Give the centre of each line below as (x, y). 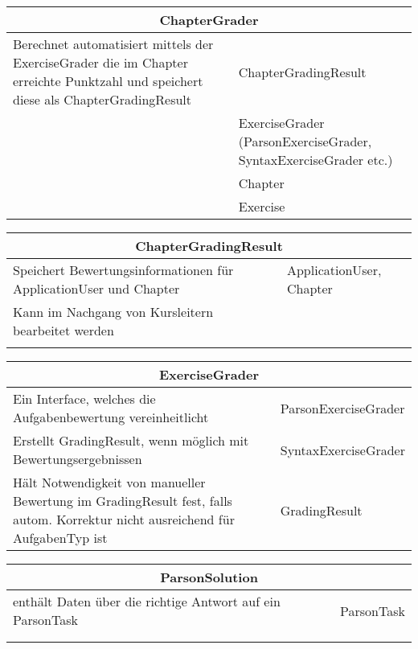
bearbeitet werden (64, 330)
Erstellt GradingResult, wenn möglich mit (131, 440)
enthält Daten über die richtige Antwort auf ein (147, 601)
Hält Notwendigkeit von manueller (109, 482)
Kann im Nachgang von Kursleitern (113, 312)
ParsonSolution (209, 577)
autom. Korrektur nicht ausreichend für (124, 519)
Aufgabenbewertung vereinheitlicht (111, 417)
